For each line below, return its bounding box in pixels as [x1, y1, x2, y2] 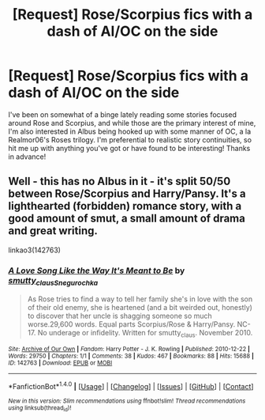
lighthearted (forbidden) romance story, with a [8, 199, 242, 213]
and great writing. [8, 224, 99, 238]
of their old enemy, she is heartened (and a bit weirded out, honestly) [27, 303, 252, 312]
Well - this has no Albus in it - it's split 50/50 [8, 175, 231, 188]
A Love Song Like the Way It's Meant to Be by [8, 265, 185, 276]
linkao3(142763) [8, 245, 62, 255]
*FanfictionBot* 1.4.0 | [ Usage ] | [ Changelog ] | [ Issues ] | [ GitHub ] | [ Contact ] [8, 380, 254, 391]
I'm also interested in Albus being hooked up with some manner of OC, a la [8, 127, 252, 136]
